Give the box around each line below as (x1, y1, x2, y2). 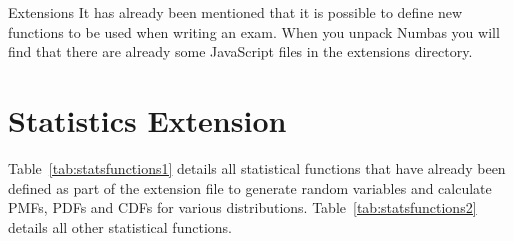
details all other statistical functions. (8, 216, 232, 237)
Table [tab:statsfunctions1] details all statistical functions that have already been (8, 157, 506, 178)
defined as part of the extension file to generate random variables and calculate (8, 177, 492, 198)
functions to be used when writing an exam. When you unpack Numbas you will (8, 21, 500, 42)
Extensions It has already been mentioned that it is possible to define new (8, 2, 463, 22)
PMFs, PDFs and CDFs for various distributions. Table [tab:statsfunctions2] (8, 197, 477, 218)
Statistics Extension (8, 99, 287, 140)
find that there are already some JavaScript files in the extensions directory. (8, 41, 473, 62)
